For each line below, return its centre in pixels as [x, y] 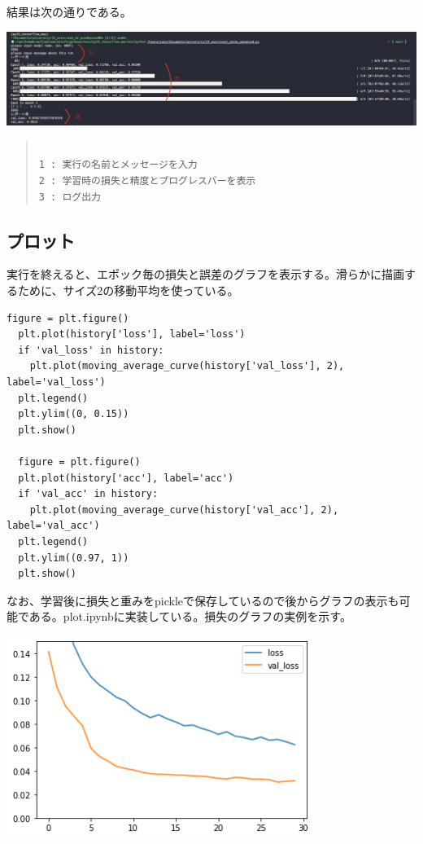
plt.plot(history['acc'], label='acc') [126, 478]
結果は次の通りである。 [69, 11]
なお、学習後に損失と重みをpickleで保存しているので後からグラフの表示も [203, 600]
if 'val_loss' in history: [91, 350]
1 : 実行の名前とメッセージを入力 [118, 165]
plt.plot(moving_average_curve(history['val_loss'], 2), [187, 366]
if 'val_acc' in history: [88, 494]
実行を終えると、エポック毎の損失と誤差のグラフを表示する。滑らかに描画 [206, 274]
